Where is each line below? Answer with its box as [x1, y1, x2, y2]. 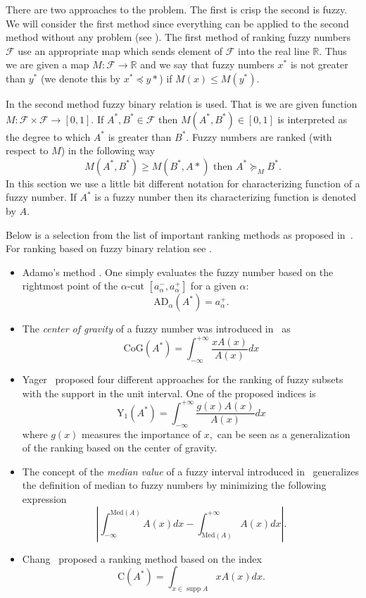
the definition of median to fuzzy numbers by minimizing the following [22, 478, 327, 492]
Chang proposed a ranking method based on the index [22, 551, 262, 566]
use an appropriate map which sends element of [18, 43, 223, 58]
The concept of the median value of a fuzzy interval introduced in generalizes [22, 463, 360, 478]
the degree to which [6, 129, 91, 144]
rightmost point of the [22, 278, 118, 293]
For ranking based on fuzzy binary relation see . [6, 241, 212, 256]
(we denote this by [40, 70, 121, 85]
